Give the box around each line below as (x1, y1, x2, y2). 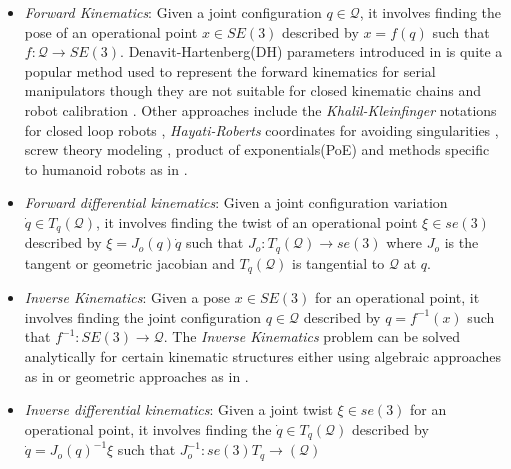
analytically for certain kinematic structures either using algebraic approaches (24, 346, 502, 367)
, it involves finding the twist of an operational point (95, 211, 418, 232)
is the (444, 232, 479, 253)
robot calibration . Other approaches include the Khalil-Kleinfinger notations (24, 99, 497, 120)
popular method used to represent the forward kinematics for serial (24, 60, 436, 81)
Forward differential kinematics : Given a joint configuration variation (24, 192, 448, 213)
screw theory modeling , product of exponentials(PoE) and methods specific (24, 139, 490, 160)
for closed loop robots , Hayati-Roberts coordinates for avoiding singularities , (24, 119, 499, 140)
